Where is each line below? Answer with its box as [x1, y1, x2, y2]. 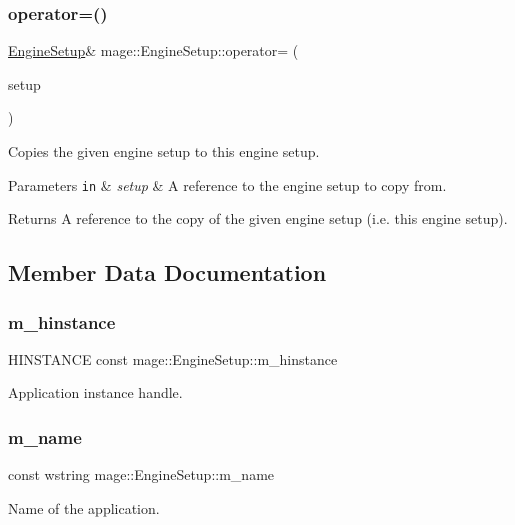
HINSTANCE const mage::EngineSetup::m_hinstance [8, 348, 338, 369]
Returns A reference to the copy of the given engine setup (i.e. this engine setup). [8, 208, 508, 229]
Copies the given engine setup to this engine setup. [8, 141, 320, 161]
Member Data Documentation [8, 257, 327, 288]
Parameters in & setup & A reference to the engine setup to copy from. [8, 174, 447, 195]
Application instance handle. [8, 382, 183, 403]
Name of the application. [8, 497, 160, 518]
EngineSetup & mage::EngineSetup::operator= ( [8, 40, 299, 61]
